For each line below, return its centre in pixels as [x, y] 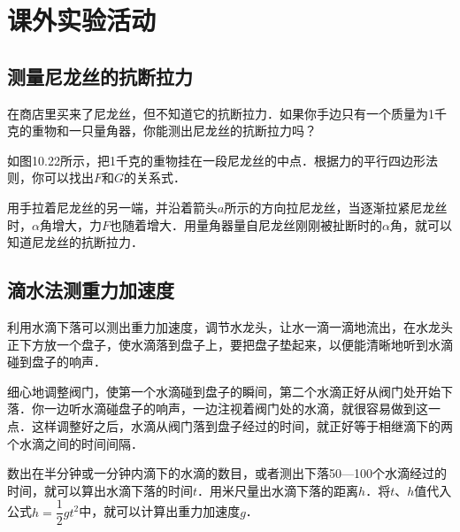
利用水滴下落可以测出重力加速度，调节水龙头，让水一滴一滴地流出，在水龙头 [230, 326]
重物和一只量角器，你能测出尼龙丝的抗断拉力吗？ [174, 131]
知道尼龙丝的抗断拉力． [75, 242]
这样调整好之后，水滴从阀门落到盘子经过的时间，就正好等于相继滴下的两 [242, 425]
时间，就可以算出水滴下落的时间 [100, 490]
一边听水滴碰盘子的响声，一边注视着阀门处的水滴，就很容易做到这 [236, 409]
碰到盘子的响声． [57, 362]
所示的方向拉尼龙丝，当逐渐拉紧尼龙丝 [336, 207]
